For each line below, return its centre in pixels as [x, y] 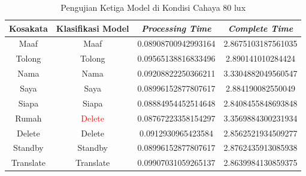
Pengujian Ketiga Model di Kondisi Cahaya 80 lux [153, 7]
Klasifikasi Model [93, 28]
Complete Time [260, 28]
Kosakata [28, 28]
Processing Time [176, 28]
